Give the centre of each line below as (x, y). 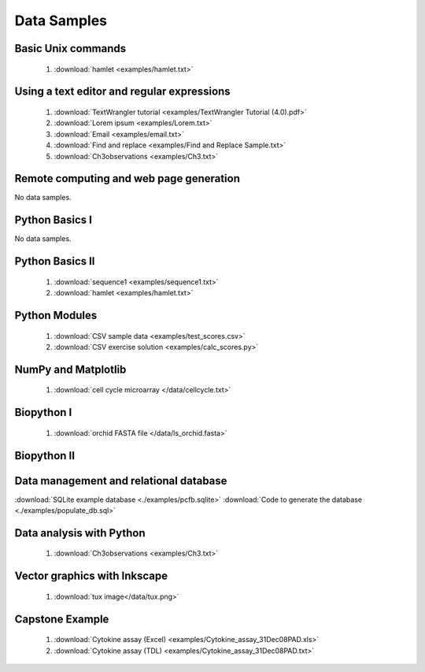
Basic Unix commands (70, 48)
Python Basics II (55, 261)
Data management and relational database (121, 481)
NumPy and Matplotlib (70, 369)
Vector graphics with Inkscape (91, 576)
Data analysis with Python (80, 533)
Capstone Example (62, 619)
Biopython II (44, 456)
